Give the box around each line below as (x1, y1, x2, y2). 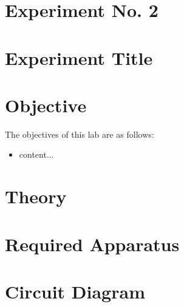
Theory (5, 184, 67, 209)
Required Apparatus (5, 231, 180, 256)
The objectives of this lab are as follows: (5, 127, 154, 140)
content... (19, 148, 54, 161)
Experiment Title (5, 45, 153, 70)
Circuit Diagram (5, 279, 145, 303)
